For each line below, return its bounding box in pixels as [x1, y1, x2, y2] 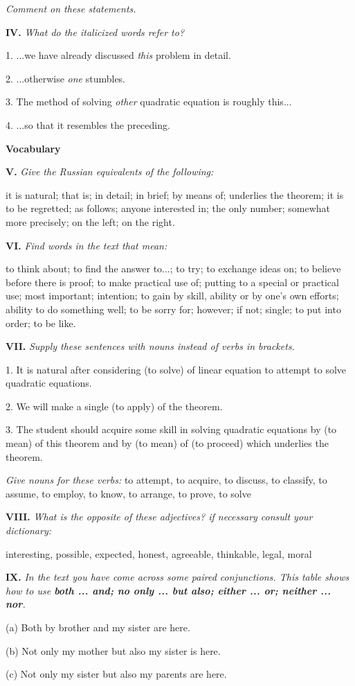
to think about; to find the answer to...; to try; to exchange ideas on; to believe [6, 261, 341, 276]
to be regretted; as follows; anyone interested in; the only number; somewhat [6, 201, 331, 216]
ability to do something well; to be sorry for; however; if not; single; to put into [6, 301, 341, 316]
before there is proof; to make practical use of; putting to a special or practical [6, 274, 339, 289]
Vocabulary [6, 141, 61, 155]
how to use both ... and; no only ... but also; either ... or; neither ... [6, 583, 331, 597]
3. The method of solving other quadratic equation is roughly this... [6, 94, 292, 109]
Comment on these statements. [6, 1, 136, 15]
